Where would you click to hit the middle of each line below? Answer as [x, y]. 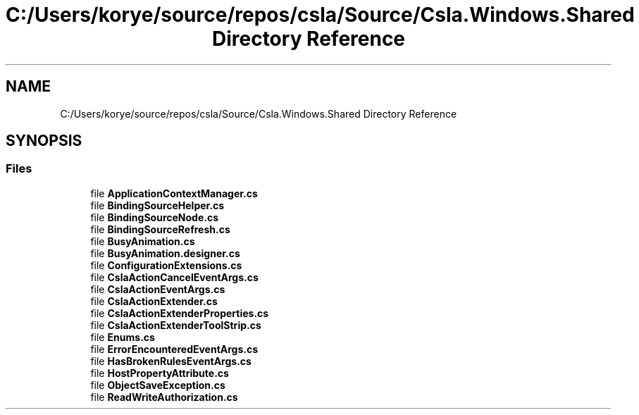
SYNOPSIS [44, 141]
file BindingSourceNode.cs [154, 217]
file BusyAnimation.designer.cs [165, 253]
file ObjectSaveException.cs [158, 385]
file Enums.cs [123, 337]
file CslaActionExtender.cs [154, 301]
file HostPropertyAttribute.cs [160, 373]
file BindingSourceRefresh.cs [160, 229]
